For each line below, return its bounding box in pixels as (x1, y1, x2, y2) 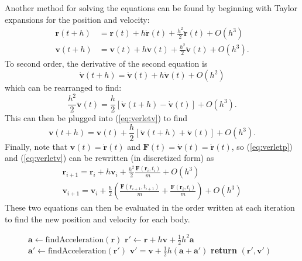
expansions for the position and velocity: (5, 13, 150, 25)
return (211, 244, 237, 256)
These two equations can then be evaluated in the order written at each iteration (5, 201, 295, 214)
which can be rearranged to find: (5, 81, 122, 93)
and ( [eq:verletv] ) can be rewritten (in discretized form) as (5, 152, 214, 164)
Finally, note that (5, 140, 68, 152)
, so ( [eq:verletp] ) (231, 140, 293, 152)
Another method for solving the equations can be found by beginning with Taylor (5, 2, 298, 13)
